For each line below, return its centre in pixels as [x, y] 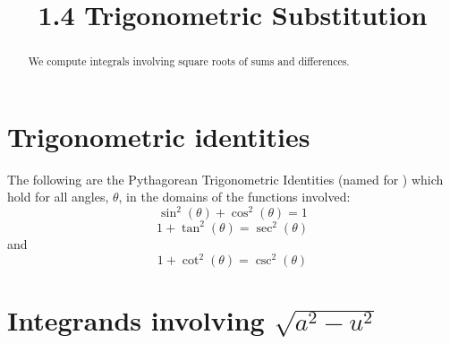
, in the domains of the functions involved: [234, 197]
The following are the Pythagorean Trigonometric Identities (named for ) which [225, 179]
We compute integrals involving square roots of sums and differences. [189, 61]
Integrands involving [136, 320]
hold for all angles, [58, 197]
